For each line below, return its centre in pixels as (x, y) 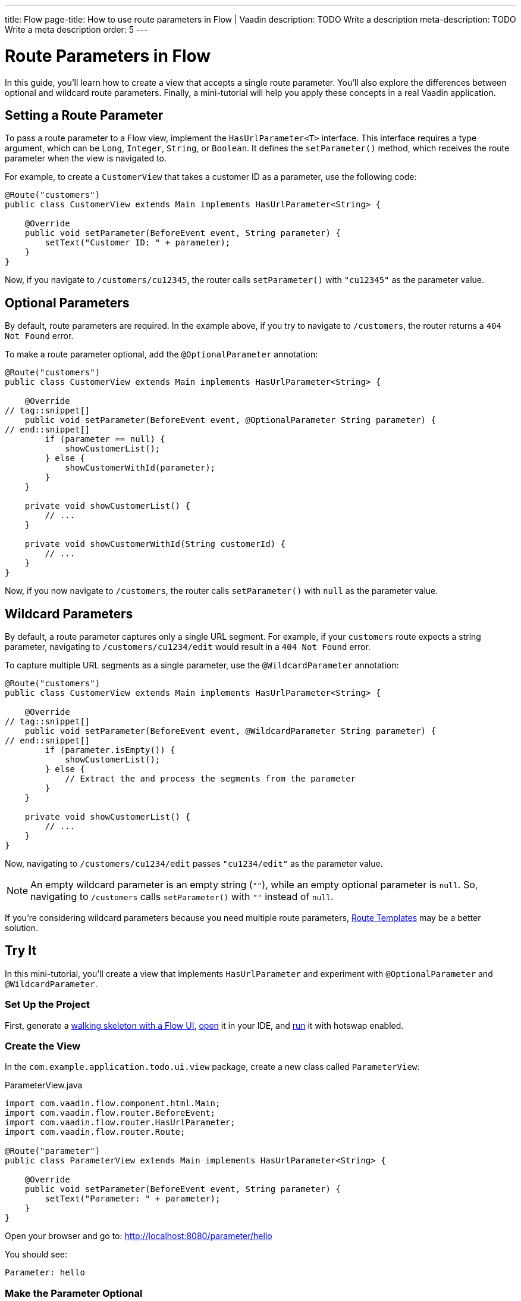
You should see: (36, 1255)
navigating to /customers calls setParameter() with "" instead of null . (182, 897)
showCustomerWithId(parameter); (140, 468)
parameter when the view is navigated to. (86, 158)
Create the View (43, 1046)
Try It (21, 951)
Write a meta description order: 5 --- (76, 29)
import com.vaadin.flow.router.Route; (95, 1132)
